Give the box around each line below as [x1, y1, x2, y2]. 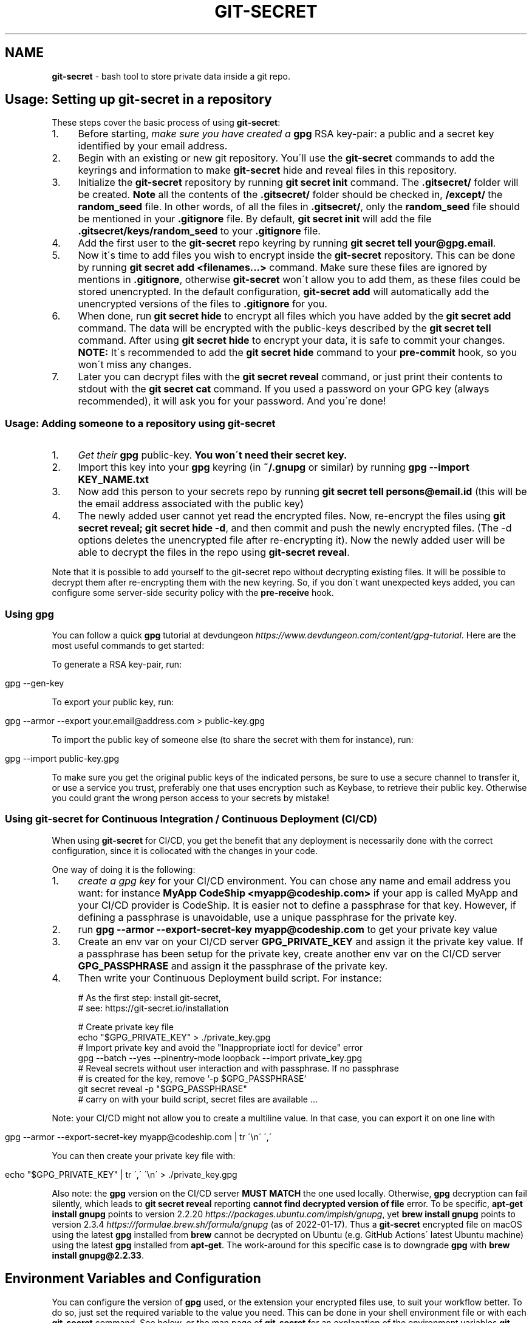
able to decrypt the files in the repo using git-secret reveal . [78, 546, 350, 559]
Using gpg [5, 607, 54, 620]
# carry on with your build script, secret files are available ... [78, 1093, 318, 1104]
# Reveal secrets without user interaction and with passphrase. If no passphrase [78, 1062, 399, 1073]
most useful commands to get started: [52, 640, 205, 651]
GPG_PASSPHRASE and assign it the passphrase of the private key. [78, 959, 388, 972]
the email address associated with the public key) [78, 497, 304, 510]
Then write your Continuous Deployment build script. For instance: [78, 971, 382, 984]
